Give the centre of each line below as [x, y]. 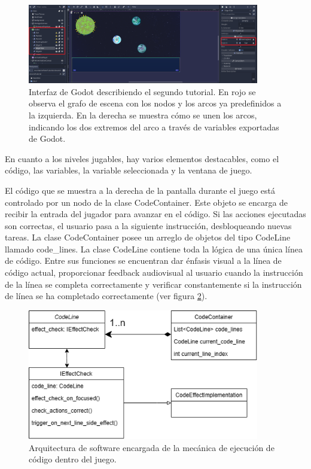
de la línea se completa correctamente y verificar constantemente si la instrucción [153, 284]
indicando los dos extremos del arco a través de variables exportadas [154, 127]
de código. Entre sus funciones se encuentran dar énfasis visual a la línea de [143, 261]
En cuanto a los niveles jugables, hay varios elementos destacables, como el [142, 158]
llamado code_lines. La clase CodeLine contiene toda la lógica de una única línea [154, 249]
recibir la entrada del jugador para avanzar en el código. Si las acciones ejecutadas [155, 214]
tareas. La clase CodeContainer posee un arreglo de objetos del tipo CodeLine [148, 237]
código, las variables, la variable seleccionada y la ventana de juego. [129, 170]
